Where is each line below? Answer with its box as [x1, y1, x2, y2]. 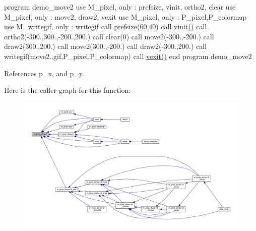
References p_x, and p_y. [4, 68, 84, 78]
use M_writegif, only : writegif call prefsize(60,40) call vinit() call [4, 21, 207, 32]
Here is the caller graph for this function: [4, 85, 131, 95]
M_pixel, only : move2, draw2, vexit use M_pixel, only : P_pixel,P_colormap [4, 11, 247, 22]
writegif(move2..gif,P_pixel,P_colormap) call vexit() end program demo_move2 [4, 50, 252, 61]
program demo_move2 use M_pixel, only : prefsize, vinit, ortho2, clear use [4, 2, 236, 12]
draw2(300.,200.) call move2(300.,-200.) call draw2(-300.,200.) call [4, 41, 207, 51]
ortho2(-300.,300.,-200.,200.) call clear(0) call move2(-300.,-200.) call [4, 31, 214, 41]
